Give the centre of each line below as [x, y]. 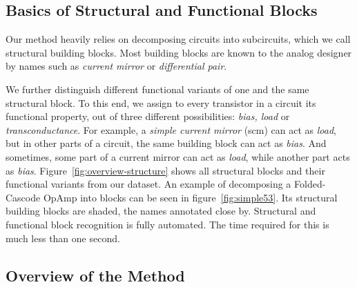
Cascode [23, 197]
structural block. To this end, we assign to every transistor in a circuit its [161, 102]
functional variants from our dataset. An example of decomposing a [148, 184]
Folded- [310, 184]
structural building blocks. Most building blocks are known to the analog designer [179, 52]
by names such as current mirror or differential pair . [116, 66]
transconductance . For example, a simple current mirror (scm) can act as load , [171, 129]
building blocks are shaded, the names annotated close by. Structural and [161, 211]
